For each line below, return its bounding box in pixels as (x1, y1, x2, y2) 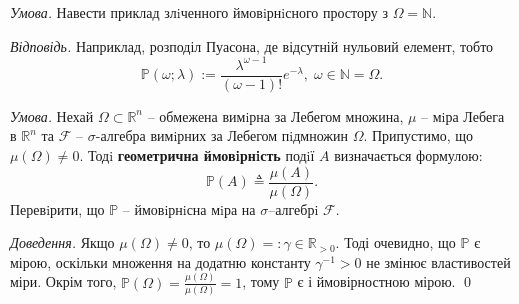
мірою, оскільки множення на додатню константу (10, 251, 311, 272)
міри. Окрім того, (10, 271, 117, 292)
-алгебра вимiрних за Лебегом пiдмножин (95, 125, 348, 146)
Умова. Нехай (10, 105, 94, 126)
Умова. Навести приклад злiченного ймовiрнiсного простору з (10, 2, 388, 22)
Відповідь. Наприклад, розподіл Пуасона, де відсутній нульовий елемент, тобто (10, 35, 494, 56)
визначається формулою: (334, 144, 483, 165)
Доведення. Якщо (10, 232, 115, 253)
